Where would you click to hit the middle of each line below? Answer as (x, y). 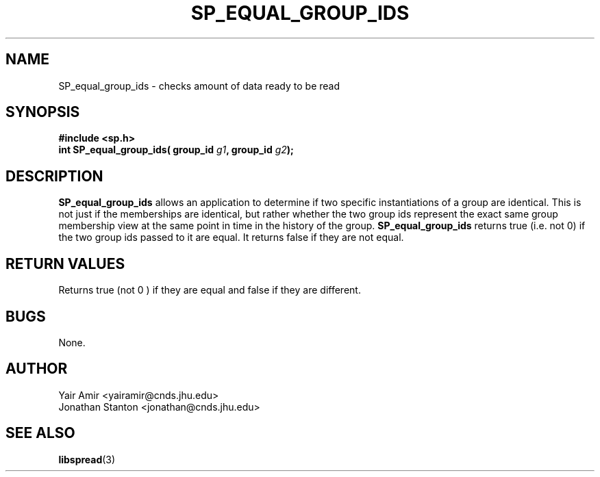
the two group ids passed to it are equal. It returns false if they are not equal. (231, 237)
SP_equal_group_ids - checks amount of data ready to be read (199, 86)
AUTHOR (37, 369)
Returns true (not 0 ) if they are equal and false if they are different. (210, 290)
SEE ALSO (40, 433)
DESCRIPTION (54, 176)
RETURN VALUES (65, 263)
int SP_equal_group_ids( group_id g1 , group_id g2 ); (176, 150)
